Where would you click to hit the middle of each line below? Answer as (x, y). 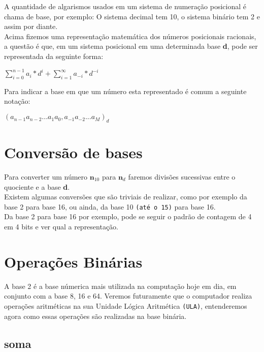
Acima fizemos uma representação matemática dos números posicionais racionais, (130, 36)
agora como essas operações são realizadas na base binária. (95, 316)
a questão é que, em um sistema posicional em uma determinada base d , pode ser (131, 46)
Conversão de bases (73, 152)
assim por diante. (31, 26)
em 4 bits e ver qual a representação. (61, 226)
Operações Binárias (73, 261)
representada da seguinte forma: (54, 56)
